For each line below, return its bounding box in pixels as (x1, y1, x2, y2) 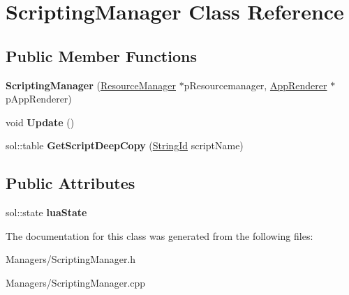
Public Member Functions (6, 45, 197, 66)
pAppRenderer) (6, 91, 72, 106)
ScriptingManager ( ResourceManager (6, 77, 177, 92)
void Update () (6, 114, 75, 129)
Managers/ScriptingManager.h (6, 252, 136, 266)
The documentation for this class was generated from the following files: (6, 228, 313, 243)
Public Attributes (6, 172, 135, 194)
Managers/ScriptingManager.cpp (6, 275, 146, 289)
